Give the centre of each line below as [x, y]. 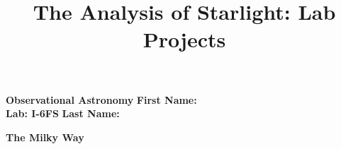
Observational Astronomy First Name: [101, 99]
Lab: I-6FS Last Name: [63, 113]
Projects [184, 39]
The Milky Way [45, 137]
